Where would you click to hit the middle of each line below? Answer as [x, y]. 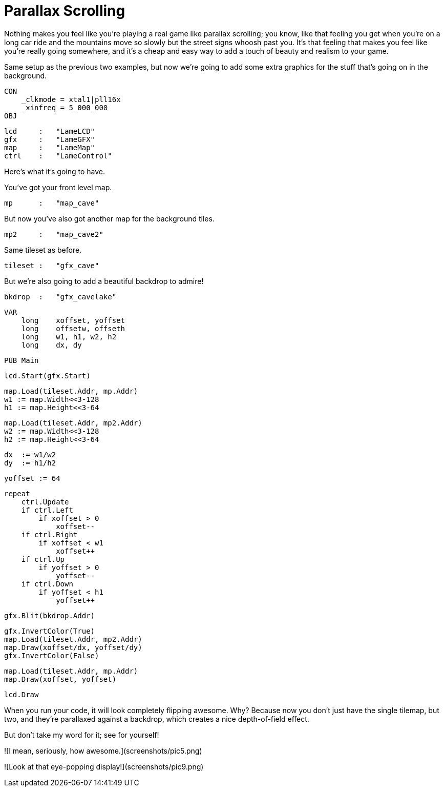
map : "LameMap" [50, 147]
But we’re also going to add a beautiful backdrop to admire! [104, 281]
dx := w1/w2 [30, 454]
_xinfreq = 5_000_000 [65, 107]
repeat [17, 493]
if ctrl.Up [43, 559]
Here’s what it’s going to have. [55, 171]
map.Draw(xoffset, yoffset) [60, 679]
